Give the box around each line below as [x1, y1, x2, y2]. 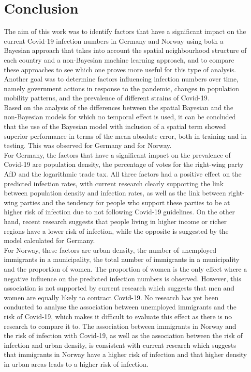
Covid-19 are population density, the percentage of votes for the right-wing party [4, 159, 244, 169]
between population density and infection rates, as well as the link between [4, 188, 226, 198]
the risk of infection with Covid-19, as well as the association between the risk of [4, 330, 243, 340]
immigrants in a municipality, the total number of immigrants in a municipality [4, 254, 239, 264]
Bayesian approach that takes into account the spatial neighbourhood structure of [4, 45, 247, 55]
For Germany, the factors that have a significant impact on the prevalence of [4, 149, 231, 160]
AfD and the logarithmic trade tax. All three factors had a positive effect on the [4, 169, 242, 179]
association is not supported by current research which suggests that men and [4, 283, 235, 293]
